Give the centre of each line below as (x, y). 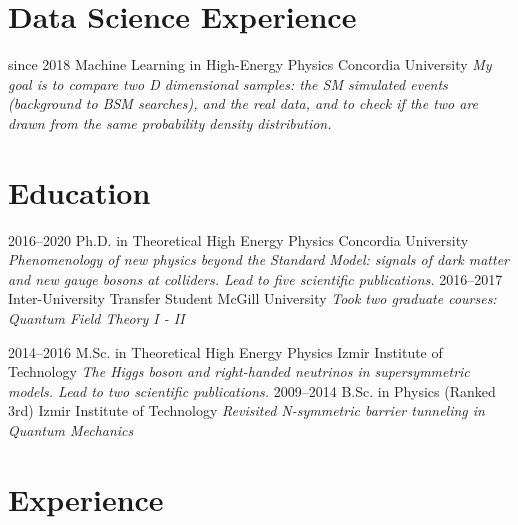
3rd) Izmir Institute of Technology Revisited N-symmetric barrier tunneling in (246, 410)
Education (79, 191)
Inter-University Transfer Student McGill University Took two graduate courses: (252, 298)
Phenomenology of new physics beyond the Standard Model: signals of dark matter (258, 259)
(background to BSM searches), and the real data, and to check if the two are (243, 103)
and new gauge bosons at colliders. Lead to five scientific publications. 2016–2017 (255, 278)
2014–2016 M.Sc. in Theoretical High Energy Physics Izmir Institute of (225, 351)
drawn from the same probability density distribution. (170, 122)
